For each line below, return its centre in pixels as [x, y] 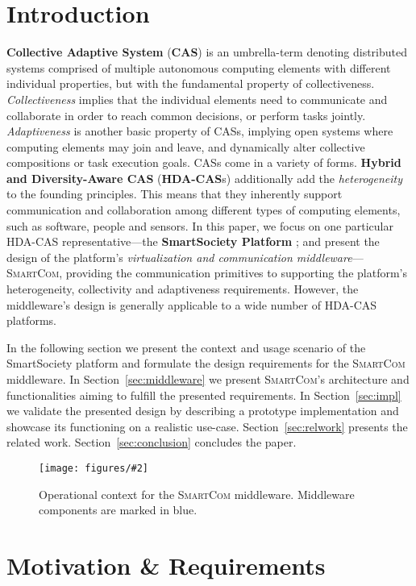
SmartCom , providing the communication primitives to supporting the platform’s [207, 273]
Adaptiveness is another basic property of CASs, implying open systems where [200, 131]
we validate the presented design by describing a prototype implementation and [203, 411]
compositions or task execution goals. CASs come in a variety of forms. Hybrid [204, 162]
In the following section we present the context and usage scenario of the [186, 347]
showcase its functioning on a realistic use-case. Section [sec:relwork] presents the [207, 426]
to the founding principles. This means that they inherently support [175, 194]
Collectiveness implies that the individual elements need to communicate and [197, 99]
